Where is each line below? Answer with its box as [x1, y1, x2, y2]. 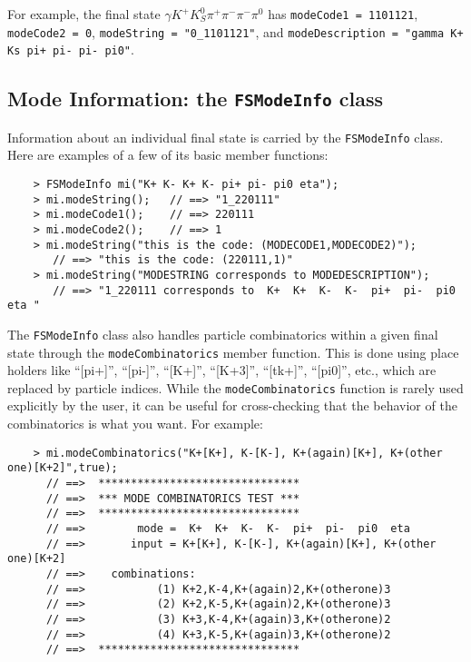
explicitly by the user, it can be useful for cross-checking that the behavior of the [7, 396, 457, 415]
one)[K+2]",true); [7, 461, 118, 475]
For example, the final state [7, 5, 161, 23]
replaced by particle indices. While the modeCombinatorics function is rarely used [7, 378, 464, 397]
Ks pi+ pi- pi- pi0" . [7, 40, 134, 59]
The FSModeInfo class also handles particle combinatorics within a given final [7, 324, 438, 343]
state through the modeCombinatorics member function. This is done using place [7, 342, 459, 361]
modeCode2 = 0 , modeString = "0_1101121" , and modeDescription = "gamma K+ [7, 22, 464, 41]
